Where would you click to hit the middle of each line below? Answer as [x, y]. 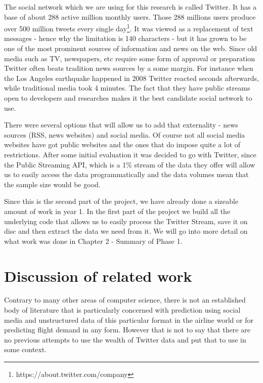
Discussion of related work [98, 275]
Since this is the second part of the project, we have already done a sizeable [121, 201]
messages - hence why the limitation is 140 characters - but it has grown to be [125, 38]
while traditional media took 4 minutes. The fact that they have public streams [127, 88]
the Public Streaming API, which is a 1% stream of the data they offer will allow [130, 164]
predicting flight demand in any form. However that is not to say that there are [127, 330]
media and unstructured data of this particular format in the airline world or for [129, 320]
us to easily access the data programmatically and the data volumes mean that [126, 174]
